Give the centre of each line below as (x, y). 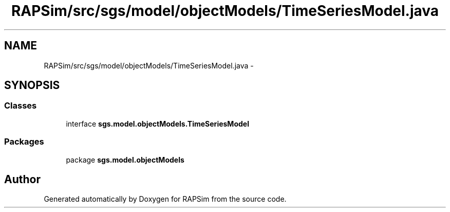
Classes (21, 106)
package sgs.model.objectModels (125, 160)
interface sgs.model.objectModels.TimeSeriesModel (157, 123)
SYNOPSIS (32, 85)
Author (22, 179)
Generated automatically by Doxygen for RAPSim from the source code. (165, 199)
